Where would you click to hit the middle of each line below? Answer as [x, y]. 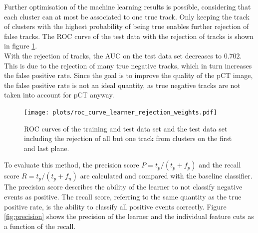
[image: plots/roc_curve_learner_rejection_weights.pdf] [121, 112]
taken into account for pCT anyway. [59, 95]
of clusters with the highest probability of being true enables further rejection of [127, 26]
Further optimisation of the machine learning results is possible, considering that [128, 6]
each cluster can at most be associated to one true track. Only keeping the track [127, 16]
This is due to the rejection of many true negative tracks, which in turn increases [128, 65]
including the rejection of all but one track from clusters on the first [128, 138]
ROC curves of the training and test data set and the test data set [126, 128]
